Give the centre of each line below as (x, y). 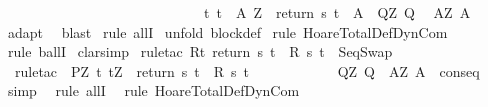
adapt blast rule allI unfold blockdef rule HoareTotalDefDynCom (227, 31)
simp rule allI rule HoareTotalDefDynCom (153, 90)
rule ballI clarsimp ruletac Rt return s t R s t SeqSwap (200, 51)
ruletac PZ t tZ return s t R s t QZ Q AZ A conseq (247, 70)
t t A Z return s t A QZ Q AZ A (337, 12)
